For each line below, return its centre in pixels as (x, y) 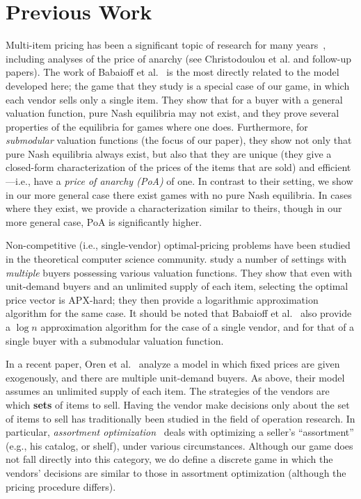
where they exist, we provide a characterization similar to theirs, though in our (174, 208)
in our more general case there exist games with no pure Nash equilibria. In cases (179, 194)
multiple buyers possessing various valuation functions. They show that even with (179, 272)
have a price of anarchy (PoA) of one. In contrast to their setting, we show (193, 181)
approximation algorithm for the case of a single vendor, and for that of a (198, 327)
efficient (335, 167)
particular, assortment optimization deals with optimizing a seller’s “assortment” (180, 432)
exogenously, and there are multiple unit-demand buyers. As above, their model (175, 377)
